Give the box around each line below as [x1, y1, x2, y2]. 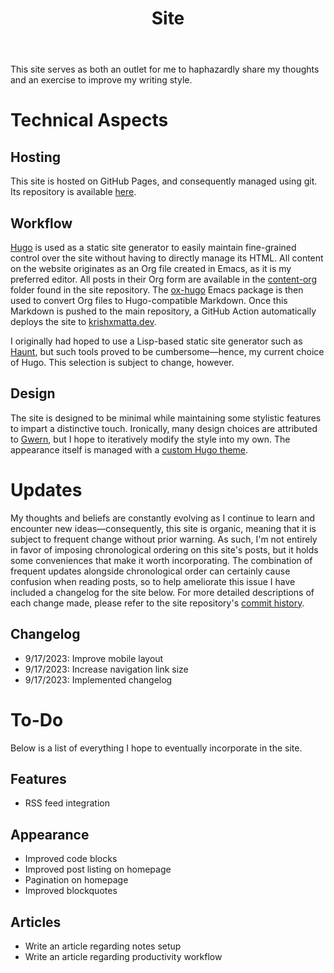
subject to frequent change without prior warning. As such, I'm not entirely [10, 533, 318, 545]
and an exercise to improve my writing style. [10, 74, 193, 86]
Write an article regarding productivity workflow [24, 950, 223, 962]
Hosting [10, 148, 62, 166]
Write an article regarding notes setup [24, 940, 182, 952]
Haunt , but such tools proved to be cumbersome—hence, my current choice [10, 346, 325, 357]
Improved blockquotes [24, 885, 118, 897]
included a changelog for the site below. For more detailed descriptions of [10, 586, 315, 598]
